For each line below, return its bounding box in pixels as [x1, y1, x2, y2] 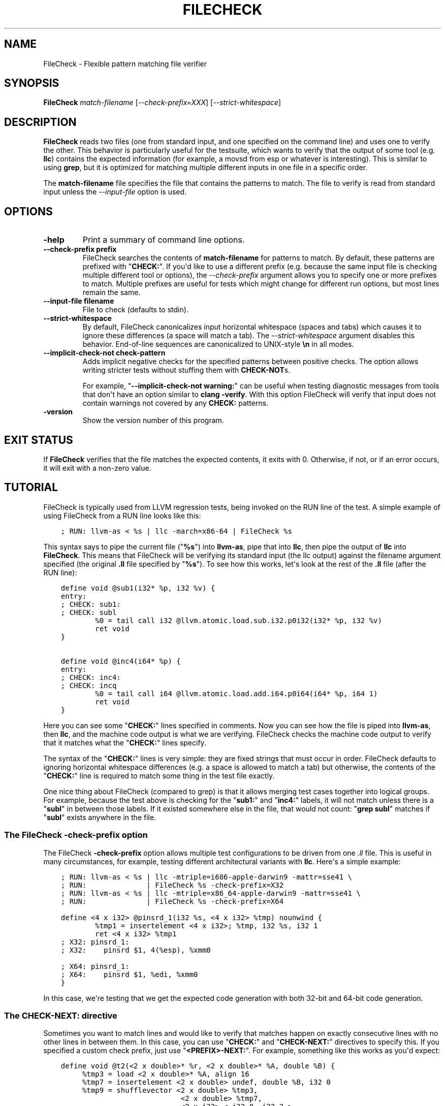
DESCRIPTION [4, 115, 77, 128]
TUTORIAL [4, 481, 58, 494]
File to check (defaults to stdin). [82, 305, 188, 314]
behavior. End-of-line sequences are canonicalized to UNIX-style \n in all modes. [82, 340, 354, 349]
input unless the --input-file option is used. [43, 187, 187, 197]
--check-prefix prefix [43, 245, 117, 254]
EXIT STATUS [4, 433, 73, 446]
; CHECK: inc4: [60, 673, 121, 681]
